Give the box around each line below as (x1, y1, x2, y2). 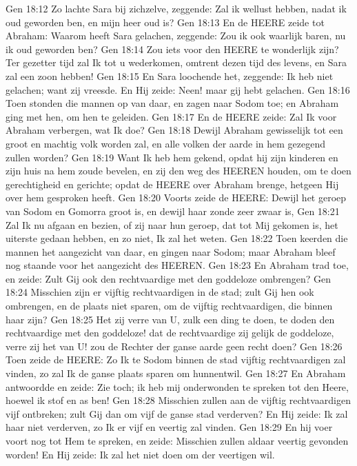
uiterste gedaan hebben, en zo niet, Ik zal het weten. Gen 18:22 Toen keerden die (6, 231, 348, 245)
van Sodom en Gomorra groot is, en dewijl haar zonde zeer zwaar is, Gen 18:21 (6, 203, 340, 218)
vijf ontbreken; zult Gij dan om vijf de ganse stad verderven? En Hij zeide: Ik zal (6, 406, 348, 421)
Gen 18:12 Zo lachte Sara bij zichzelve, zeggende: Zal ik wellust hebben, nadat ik (6, 1, 347, 15)
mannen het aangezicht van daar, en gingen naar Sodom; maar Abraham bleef (6, 244, 336, 259)
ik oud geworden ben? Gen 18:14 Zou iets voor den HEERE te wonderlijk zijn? (6, 41, 339, 56)
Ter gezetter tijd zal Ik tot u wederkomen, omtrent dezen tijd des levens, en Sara (6, 55, 347, 70)
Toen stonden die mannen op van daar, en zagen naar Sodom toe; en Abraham (6, 96, 339, 110)
